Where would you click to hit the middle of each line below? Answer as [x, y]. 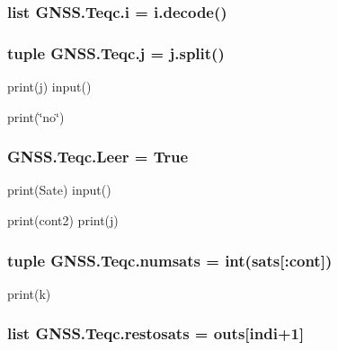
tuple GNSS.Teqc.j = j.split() [116, 52]
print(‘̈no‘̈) [36, 116]
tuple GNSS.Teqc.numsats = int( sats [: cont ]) [170, 260]
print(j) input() [49, 87]
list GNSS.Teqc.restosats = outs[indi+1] [156, 333]
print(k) [29, 293]
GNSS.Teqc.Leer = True [98, 157]
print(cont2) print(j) [63, 220]
